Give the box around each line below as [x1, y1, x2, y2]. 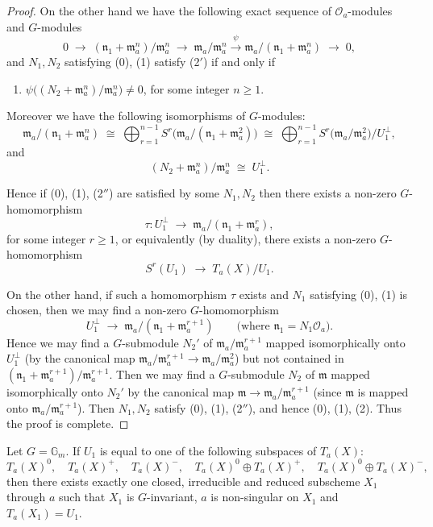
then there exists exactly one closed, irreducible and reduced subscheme [6, 472, 360, 489]
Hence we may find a [6, 334, 110, 351]
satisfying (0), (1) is [310, 285, 407, 302]
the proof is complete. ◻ [6, 415, 129, 432]
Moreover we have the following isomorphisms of [6, 107, 246, 124]
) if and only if [202, 52, 275, 69]
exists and [239, 285, 289, 302]
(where [236, 320, 270, 332]
